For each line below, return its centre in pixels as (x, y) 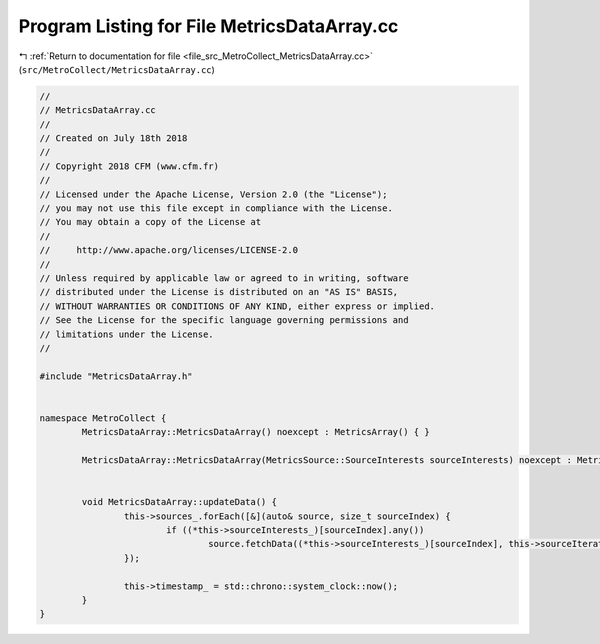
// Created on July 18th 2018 (113, 138)
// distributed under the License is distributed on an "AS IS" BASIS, (219, 292)
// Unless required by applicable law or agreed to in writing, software (224, 278)
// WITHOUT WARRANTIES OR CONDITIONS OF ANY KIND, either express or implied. (237, 306)
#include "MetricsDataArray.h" (116, 376)
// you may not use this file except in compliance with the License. (216, 208)
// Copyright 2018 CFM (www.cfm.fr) (129, 166)
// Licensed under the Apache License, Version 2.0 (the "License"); (213, 194)
